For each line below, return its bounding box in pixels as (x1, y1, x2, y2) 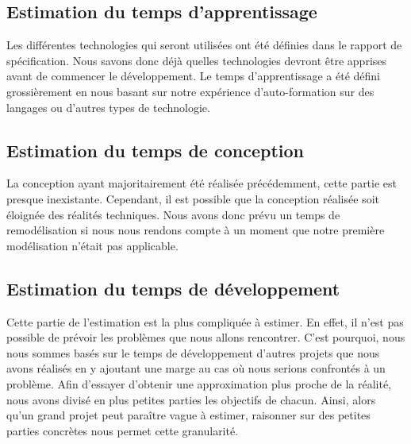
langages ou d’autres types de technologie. (6, 98, 210, 115)
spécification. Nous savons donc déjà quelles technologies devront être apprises (6, 52, 387, 68)
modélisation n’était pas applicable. (6, 237, 179, 253)
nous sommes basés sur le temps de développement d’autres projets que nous (6, 344, 380, 361)
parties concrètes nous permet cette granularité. (6, 422, 239, 438)
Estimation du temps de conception (6, 137, 304, 162)
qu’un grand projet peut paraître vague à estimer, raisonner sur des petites (6, 407, 371, 423)
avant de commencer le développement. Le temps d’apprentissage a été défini (6, 68, 380, 84)
